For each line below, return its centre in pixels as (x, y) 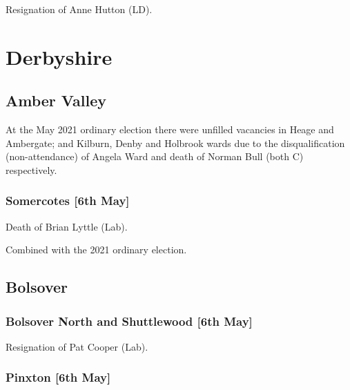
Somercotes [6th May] (68, 201)
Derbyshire (59, 56)
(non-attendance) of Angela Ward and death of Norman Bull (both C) (155, 156)
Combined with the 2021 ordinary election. (96, 250)
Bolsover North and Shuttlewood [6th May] (129, 321)
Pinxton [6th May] (58, 377)
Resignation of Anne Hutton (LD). (79, 9)
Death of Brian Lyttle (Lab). (67, 226)
